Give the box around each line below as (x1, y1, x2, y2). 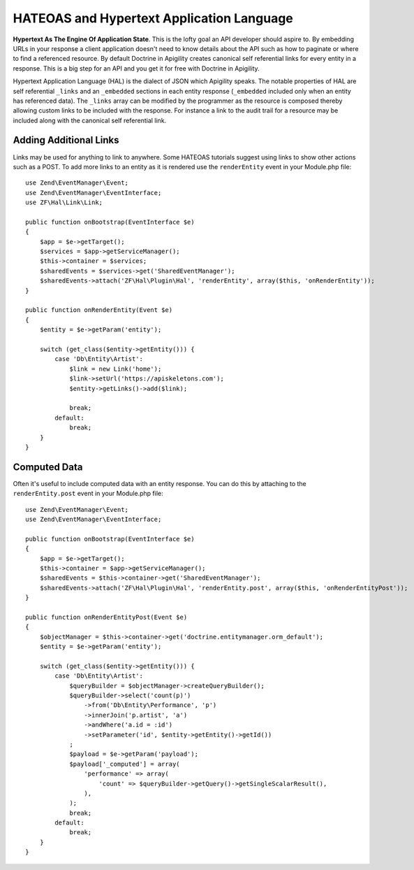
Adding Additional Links (13, 134, 119, 146)
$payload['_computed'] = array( (69, 760, 181, 768)
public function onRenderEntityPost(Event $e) (25, 613, 188, 621)
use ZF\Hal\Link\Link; (25, 199, 103, 206)
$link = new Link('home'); (69, 364, 162, 373)
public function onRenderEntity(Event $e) (25, 306, 173, 314)
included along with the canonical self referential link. (13, 116, 167, 124)
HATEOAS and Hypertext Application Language (13, 10, 293, 26)
